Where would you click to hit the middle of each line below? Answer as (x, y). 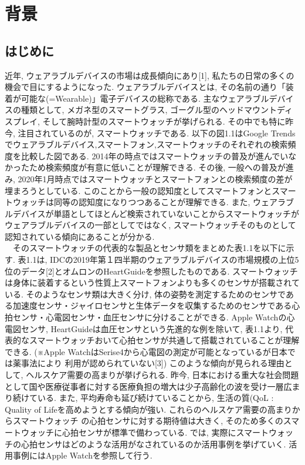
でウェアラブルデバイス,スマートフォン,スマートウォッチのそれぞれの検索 (146, 144)
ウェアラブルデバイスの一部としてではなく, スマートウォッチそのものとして (150, 225)
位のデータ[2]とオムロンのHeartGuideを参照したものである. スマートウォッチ (151, 271)
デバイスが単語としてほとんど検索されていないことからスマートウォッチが (156, 213)
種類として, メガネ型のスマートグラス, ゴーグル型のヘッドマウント (149, 110)
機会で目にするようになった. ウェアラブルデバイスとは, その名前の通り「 (145, 87)
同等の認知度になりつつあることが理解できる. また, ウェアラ (170, 202)
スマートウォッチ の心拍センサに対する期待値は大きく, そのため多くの (148, 421)
